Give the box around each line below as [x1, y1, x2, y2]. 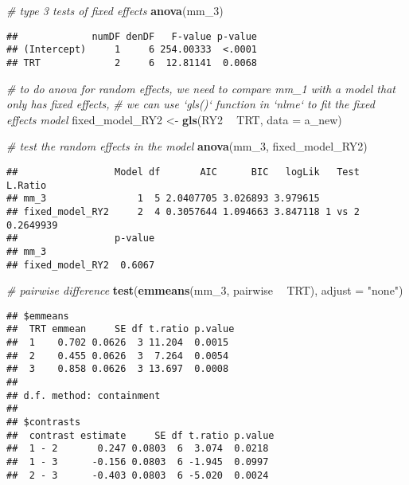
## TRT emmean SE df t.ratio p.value [6, 323, 235, 335]
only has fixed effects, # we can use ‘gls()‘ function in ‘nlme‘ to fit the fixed [6, 96, 375, 112]
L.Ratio [6, 179, 47, 191]
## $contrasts [6, 417, 81, 428]
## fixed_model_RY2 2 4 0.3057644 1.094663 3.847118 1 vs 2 [6, 205, 360, 217]
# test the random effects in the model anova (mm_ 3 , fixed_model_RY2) [6, 138, 368, 154]
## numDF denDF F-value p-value [6, 30, 257, 42]
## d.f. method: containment [6, 389, 161, 401]
